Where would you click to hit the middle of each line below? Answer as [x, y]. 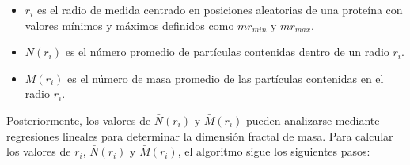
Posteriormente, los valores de [79, 120]
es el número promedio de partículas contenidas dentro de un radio [227, 52]
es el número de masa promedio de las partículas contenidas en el [226, 78]
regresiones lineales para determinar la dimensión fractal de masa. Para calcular [200, 135]
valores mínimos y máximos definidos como [129, 25]
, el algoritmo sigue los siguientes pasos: [274, 151]
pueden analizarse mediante [313, 120]
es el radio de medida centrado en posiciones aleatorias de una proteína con [220, 9]
